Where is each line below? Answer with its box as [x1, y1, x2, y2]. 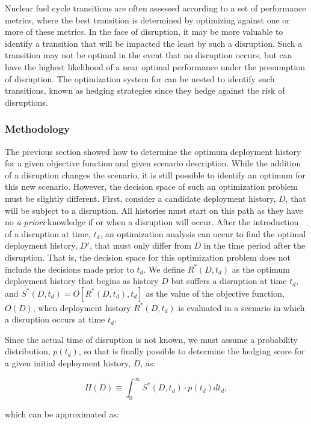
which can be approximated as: [5, 407, 119, 420]
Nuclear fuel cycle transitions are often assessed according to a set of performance [5, 2, 306, 14]
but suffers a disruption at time [171, 274, 287, 287]
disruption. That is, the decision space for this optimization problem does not [5, 250, 291, 263]
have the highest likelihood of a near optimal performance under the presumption [5, 60, 305, 73]
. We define [143, 262, 185, 275]
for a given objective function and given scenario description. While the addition [5, 157, 301, 169]
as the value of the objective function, [146, 286, 285, 299]
